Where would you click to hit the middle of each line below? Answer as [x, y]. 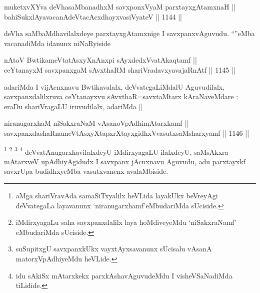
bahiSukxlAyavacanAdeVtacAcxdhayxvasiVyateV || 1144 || [93, 16]
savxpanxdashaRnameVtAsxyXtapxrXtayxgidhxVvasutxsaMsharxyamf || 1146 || [127, 132]
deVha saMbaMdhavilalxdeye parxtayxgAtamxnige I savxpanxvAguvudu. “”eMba [129, 33]
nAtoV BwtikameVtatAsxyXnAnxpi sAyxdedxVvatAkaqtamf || [100, 60]
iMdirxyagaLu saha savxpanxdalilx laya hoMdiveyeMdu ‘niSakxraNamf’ [126, 222]
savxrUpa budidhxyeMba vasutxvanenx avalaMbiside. [86, 171]
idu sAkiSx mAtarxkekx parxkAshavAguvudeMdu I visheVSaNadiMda [124, 275]
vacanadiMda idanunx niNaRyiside [57, 43]
